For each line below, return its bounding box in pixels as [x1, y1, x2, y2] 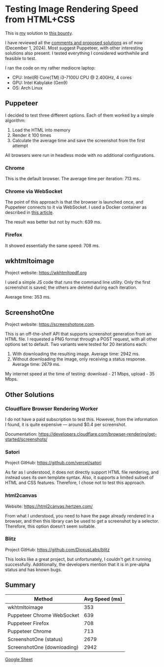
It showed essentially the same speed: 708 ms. [5, 243, 100, 248]
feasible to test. [5, 55, 37, 61]
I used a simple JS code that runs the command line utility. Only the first [5, 279, 151, 285]
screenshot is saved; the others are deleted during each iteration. [5, 284, 137, 291]
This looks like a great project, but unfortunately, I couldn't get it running [5, 556, 151, 562]
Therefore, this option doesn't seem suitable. [5, 523, 96, 529]
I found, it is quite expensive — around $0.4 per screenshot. [5, 422, 127, 427]
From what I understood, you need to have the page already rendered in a [5, 513, 155, 518]
